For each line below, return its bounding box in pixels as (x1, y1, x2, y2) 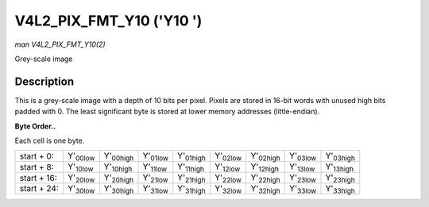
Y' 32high (250, 182, 281, 196)
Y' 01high (177, 151, 206, 163)
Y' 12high (250, 161, 280, 174)
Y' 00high (103, 151, 134, 163)
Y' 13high (325, 161, 354, 174)
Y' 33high (325, 182, 355, 196)
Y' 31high (177, 182, 206, 196)
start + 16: (19, 172, 57, 183)
